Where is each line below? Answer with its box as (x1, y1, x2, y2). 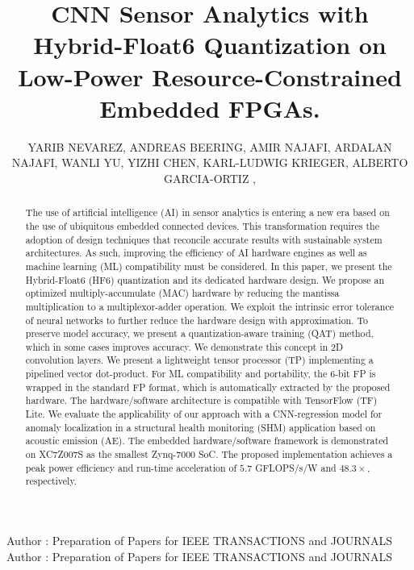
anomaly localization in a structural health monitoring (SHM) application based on (25, 420, 376, 434)
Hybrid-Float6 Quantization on (33, 28, 387, 61)
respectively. (25, 474, 77, 488)
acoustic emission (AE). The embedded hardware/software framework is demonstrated (25, 434, 389, 447)
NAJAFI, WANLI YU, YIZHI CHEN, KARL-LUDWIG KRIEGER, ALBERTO (11, 154, 408, 171)
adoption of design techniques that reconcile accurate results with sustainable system (25, 232, 383, 246)
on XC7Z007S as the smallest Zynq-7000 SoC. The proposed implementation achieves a (25, 447, 393, 461)
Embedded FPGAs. (99, 91, 320, 124)
